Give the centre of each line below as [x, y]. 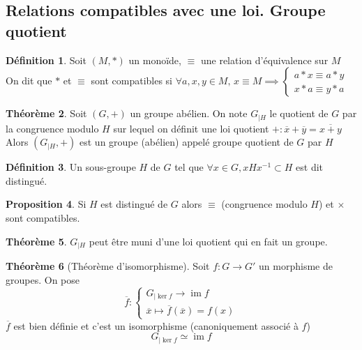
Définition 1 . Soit [46, 60]
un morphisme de [296, 266]
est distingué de [134, 204]
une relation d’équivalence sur [264, 60]
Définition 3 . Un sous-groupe [71, 167]
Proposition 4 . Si [46, 204]
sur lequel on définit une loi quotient [191, 128]
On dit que [29, 81]
